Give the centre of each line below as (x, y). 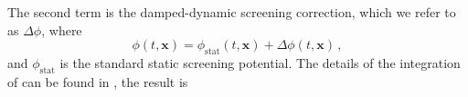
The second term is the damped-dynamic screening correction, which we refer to (232, 12)
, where (62, 29)
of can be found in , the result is (98, 81)
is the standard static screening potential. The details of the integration (260, 62)
